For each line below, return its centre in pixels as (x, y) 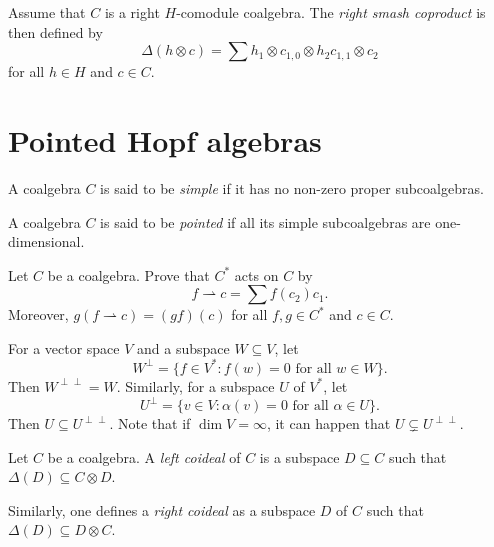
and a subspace (183, 347)
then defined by (55, 31)
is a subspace (299, 456)
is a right (132, 12)
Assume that (47, 12)
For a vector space (64, 347)
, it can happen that (328, 423)
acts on (256, 274)
